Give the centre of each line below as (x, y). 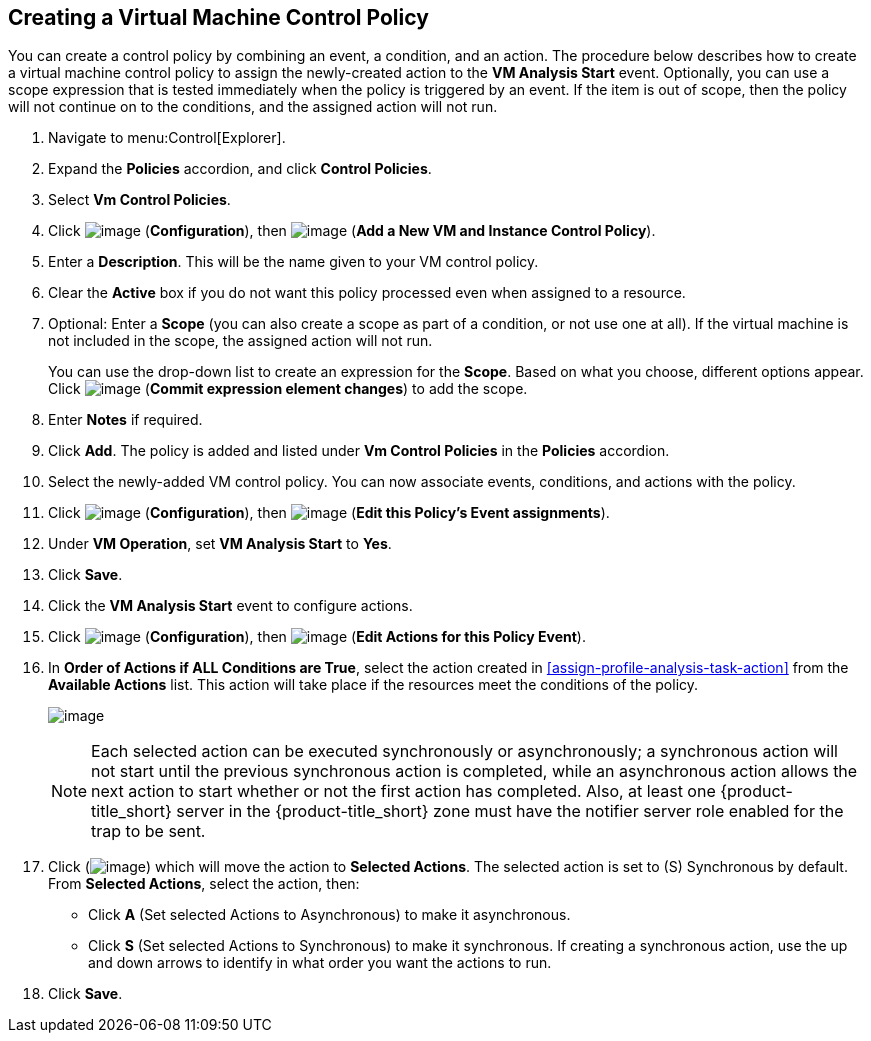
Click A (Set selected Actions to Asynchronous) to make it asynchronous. (329, 915)
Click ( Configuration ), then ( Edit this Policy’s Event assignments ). (329, 513)
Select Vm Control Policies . (139, 200)
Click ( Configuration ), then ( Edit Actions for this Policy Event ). (317, 637)
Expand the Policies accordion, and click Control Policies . (240, 169)
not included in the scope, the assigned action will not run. (240, 341)
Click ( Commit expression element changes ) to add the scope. (288, 389)
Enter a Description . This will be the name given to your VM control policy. (293, 262)
